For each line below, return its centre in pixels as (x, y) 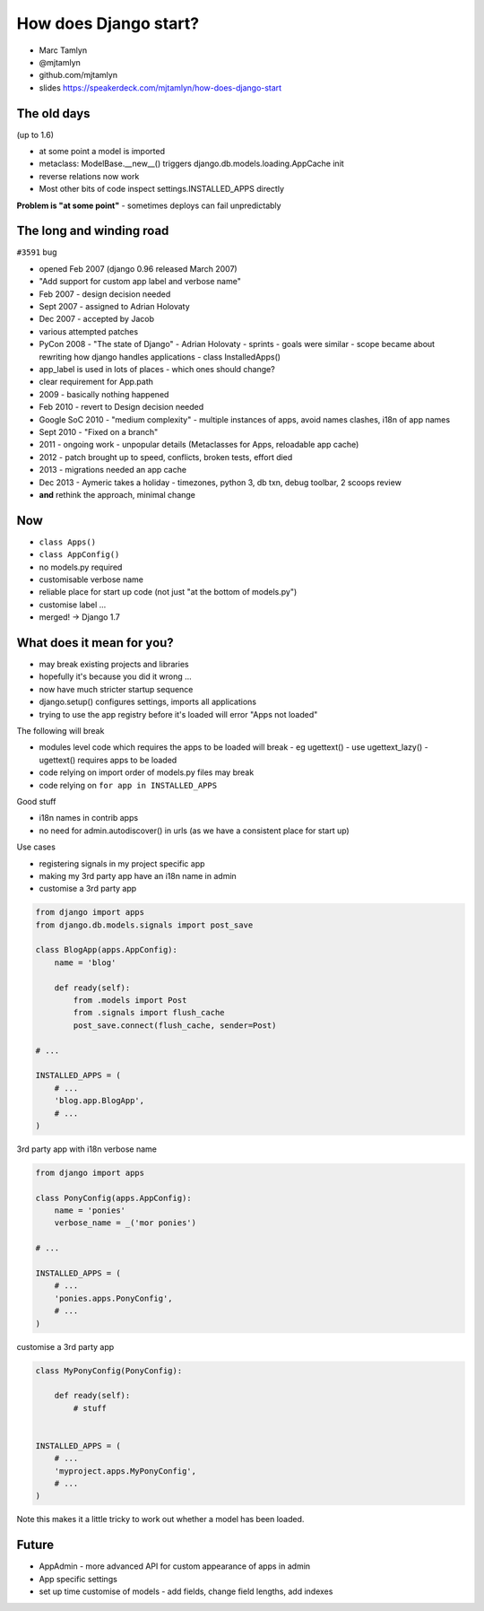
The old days (53, 113)
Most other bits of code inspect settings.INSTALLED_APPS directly (162, 189)
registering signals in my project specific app (122, 863)
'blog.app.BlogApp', (99, 1101)
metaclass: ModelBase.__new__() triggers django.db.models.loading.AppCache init (191, 164)
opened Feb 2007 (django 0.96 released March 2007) (138, 268)
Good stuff (36, 801)
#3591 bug (37, 252)
